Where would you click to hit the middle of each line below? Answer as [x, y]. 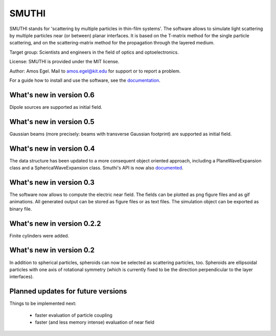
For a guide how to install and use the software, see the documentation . [85, 80]
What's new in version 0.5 [52, 122]
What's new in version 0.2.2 [55, 223]
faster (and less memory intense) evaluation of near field [95, 322]
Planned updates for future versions [68, 291]
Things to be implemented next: [43, 303]
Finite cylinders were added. [39, 235]
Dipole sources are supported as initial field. [56, 107]
